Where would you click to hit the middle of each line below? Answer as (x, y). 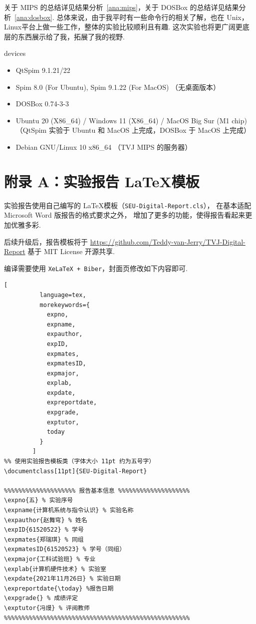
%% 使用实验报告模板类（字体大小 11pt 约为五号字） (80, 462)
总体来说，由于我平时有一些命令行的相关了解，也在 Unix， (152, 17)
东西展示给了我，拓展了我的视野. (71, 36)
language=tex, (63, 295)
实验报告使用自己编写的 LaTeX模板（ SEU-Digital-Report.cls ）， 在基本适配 (128, 205)
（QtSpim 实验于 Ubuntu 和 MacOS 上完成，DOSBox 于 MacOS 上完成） (133, 130)
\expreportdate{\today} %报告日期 (59, 588)
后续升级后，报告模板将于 (46, 241)
